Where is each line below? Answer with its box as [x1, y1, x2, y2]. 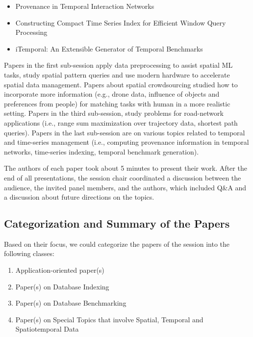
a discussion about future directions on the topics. [4, 192, 154, 202]
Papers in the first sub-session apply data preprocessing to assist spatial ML [4, 60, 233, 70]
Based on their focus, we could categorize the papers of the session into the [4, 238, 229, 249]
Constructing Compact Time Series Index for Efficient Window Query [15, 17, 226, 27]
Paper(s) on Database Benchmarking [15, 298, 126, 308]
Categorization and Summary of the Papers [4, 216, 230, 231]
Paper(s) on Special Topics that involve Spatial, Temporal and [15, 314, 203, 324]
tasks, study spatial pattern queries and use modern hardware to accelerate [4, 69, 230, 79]
